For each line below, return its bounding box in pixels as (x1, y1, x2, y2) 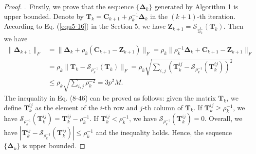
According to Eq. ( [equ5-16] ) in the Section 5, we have (4, 21, 166, 31)
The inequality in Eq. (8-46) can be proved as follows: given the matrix (4, 92, 216, 103)
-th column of (142, 102, 183, 112)
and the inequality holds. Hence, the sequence (95, 127, 232, 137)
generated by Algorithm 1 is (154, 1, 238, 11)
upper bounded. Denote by (4, 11, 84, 21)
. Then (223, 21, 244, 31)
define (4, 102, 21, 112)
